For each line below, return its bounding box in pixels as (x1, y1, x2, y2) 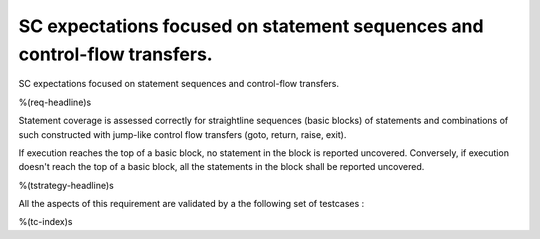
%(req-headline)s (18, 96, 92, 108)
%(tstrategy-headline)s (18, 179, 114, 191)
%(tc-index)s (18, 216, 73, 228)
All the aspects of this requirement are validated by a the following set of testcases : (18, 198, 365, 210)
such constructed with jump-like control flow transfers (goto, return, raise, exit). (18, 128, 347, 140)
